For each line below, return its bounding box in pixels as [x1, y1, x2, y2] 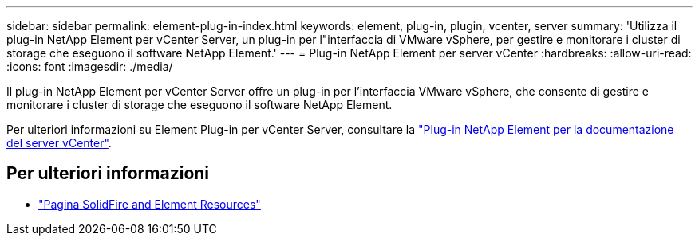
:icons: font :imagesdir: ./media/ [6, 60, 173, 73]
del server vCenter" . [6, 136, 112, 150]
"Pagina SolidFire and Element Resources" [38, 197, 261, 211]
